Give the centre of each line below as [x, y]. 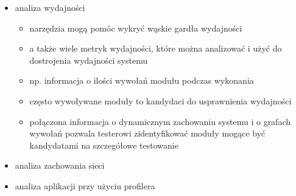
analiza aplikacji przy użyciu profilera [85, 185]
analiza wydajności [50, 7]
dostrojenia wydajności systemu [89, 60]
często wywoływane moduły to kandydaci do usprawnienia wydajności [160, 100]
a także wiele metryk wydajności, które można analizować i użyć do [156, 48]
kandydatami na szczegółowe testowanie [104, 145]
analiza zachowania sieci [60, 165]
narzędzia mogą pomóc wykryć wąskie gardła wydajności [136, 28]
